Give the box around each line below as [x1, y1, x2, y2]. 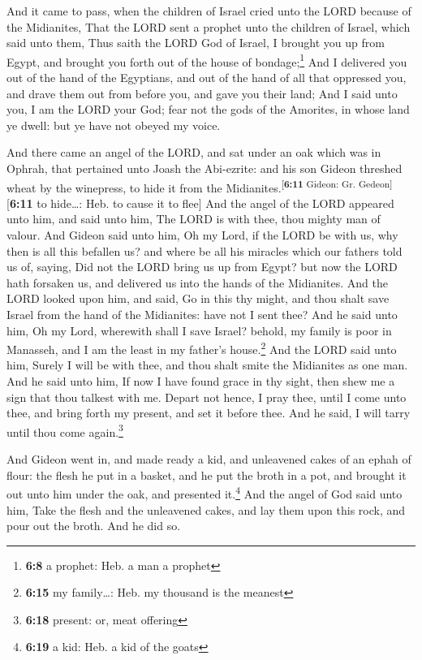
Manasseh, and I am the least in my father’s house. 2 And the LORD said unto [6, 339, 397, 357]
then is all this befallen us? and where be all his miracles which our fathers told [6, 242, 403, 259]
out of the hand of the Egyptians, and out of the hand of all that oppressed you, [6, 69, 407, 86]
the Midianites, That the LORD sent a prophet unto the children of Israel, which [6, 18, 411, 35]
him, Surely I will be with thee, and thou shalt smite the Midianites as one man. [6, 356, 408, 373]
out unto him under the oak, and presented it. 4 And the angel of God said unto [6, 483, 403, 502]
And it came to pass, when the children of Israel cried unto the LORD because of [6, 2, 411, 19]
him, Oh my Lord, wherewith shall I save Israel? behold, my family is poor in [6, 321, 392, 339]
